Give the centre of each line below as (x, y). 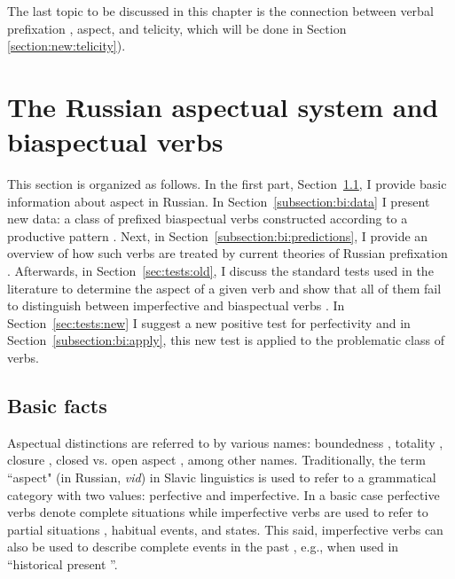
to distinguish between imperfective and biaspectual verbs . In (176, 305)
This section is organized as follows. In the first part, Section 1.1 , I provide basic (227, 184)
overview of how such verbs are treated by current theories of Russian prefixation (227, 253)
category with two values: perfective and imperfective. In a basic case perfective (224, 494)
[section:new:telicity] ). (67, 46)
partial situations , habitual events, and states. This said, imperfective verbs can (225, 529)
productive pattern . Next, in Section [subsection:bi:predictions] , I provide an (218, 235)
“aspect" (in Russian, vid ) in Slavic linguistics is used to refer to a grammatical (222, 477)
